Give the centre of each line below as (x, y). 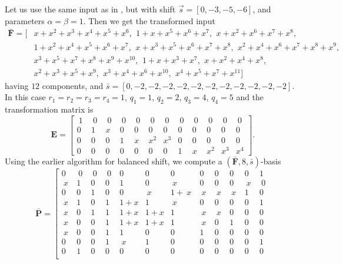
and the (250, 97)
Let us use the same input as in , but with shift (90, 9)
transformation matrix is (49, 109)
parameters (25, 20)
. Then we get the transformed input (149, 20)
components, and (73, 85)
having (17, 85)
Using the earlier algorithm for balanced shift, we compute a (114, 161)
